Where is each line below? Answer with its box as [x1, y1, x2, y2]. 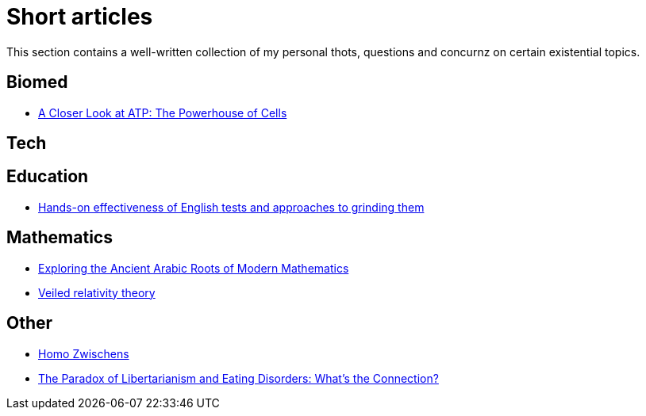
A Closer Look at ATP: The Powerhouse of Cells [38, 105, 287, 120]
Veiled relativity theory [38, 285, 156, 300]
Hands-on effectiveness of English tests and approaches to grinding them [38, 200, 425, 214]
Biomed [6, 72, 68, 93]
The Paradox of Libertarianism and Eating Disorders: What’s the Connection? [38, 371, 439, 385]
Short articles [6, 3, 153, 30]
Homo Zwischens [38, 346, 129, 361]
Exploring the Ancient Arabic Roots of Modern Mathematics [38, 261, 349, 275]
